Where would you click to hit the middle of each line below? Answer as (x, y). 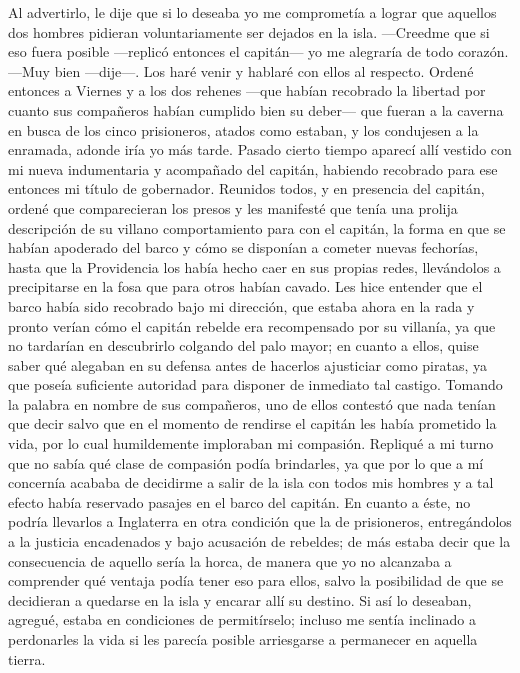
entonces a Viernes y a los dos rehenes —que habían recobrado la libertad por (247, 90)
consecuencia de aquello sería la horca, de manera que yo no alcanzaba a (230, 560)
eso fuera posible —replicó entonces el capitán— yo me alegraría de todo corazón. (258, 51)
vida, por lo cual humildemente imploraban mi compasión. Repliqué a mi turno (251, 443)
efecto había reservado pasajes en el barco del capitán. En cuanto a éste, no (239, 501)
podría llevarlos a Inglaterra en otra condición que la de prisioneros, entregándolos (260, 521)
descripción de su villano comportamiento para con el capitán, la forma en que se (257, 227)
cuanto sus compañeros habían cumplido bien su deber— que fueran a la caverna (256, 109)
